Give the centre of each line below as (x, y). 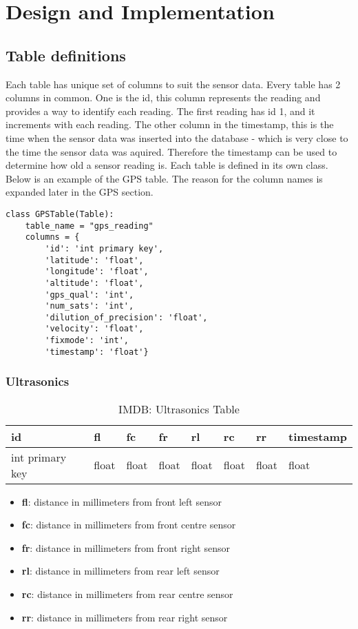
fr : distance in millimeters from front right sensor (126, 547)
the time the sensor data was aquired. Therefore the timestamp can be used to (171, 151)
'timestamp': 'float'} (97, 352)
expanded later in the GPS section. (80, 192)
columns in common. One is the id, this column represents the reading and (163, 97)
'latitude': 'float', (94, 260)
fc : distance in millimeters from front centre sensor (129, 525)
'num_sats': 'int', (89, 306)
